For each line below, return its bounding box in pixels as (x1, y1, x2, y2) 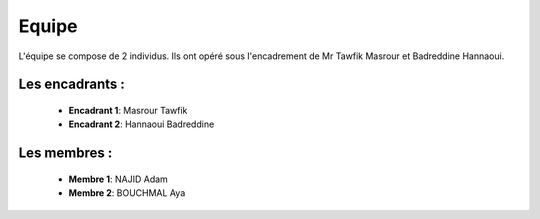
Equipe (18, 15, 79, 37)
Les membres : (18, 145, 113, 162)
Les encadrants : (18, 76, 125, 93)
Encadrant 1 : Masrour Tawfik (68, 104, 188, 116)
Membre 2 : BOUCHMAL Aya (68, 187, 186, 199)
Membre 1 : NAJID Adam (68, 173, 169, 185)
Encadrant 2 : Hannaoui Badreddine (68, 118, 215, 130)
